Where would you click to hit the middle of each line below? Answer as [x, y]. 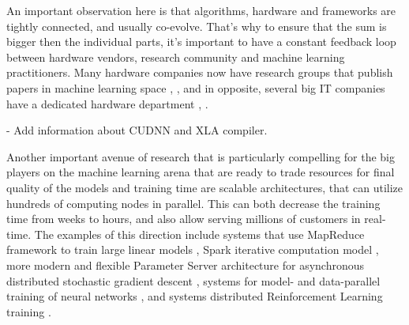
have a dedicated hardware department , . [107, 103]
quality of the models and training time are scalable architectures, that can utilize [205, 187]
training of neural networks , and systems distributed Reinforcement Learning [195, 296]
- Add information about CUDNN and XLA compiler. [137, 130]
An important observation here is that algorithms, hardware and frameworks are [201, 10]
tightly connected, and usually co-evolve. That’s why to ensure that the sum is [197, 26]
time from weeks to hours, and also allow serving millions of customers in [184, 219]
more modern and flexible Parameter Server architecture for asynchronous [186, 265]
